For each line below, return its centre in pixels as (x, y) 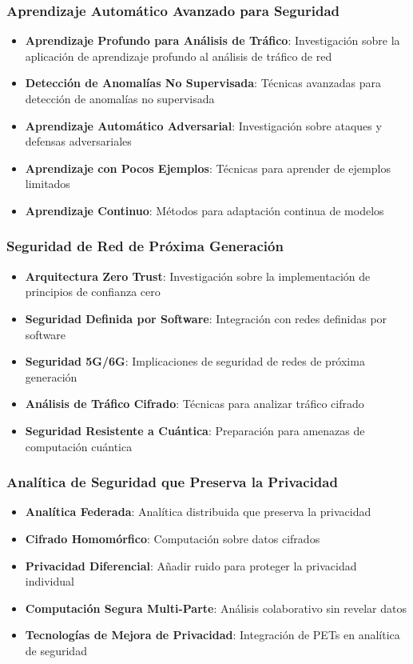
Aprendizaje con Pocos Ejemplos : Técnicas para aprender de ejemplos (208, 168)
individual (50, 581)
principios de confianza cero (93, 292)
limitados (48, 184)
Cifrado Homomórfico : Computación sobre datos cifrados (173, 538)
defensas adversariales (78, 141)
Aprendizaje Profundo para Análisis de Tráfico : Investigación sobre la (212, 40)
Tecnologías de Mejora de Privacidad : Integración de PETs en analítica (212, 635)
